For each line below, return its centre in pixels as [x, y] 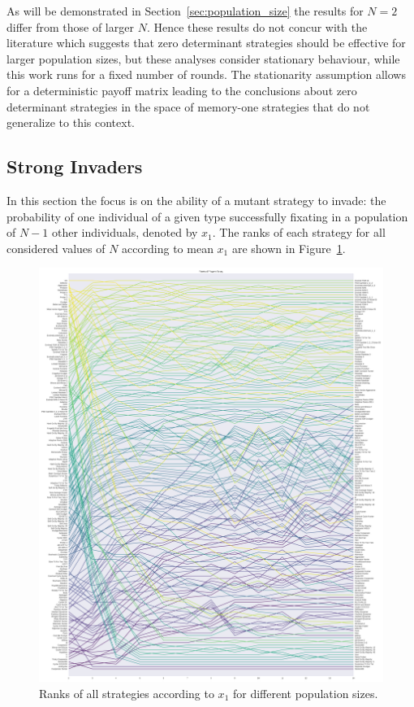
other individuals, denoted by [125, 232]
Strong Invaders [75, 166]
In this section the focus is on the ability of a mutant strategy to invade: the [196, 200]
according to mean [168, 248]
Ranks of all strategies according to [127, 693]
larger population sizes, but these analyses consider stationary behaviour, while [203, 58]
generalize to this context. [71, 122]
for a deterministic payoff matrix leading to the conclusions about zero [182, 90]
